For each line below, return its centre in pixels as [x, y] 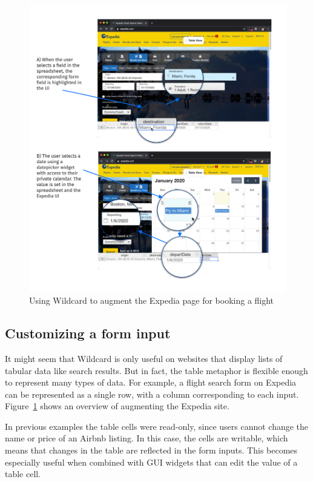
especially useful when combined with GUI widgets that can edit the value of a [151, 462]
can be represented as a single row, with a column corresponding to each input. [152, 394]
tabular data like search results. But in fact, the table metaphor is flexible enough [156, 370]
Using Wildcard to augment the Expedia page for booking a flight [152, 300]
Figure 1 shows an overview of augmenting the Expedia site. [117, 406]
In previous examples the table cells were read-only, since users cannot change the [157, 426]
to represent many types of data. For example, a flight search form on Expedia [151, 382]
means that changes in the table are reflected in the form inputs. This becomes [151, 450]
